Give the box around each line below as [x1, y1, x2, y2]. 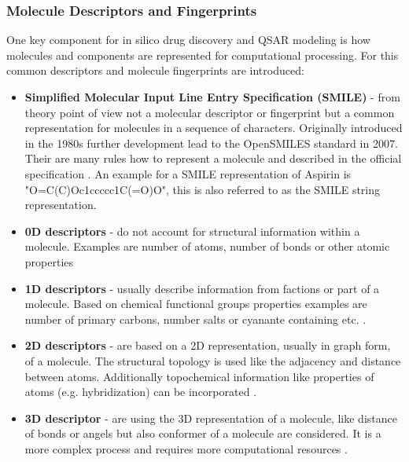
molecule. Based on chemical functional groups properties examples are [24, 295, 367, 312]
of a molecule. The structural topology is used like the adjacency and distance [24, 352, 401, 368]
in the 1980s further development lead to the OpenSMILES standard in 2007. [24, 134, 398, 151]
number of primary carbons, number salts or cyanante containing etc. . [24, 310, 367, 327]
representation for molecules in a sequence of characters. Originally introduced [24, 119, 403, 136]
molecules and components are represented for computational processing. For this [6, 46, 399, 63]
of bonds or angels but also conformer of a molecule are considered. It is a [24, 425, 381, 442]
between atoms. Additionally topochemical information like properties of [24, 368, 374, 384]
